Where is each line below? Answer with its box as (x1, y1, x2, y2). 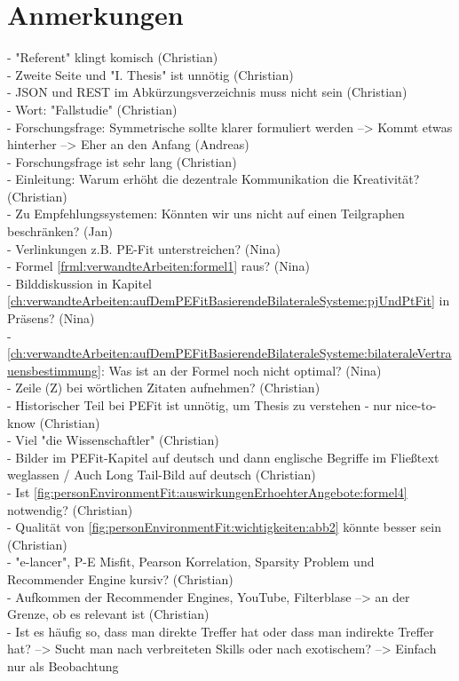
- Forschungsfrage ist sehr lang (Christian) (7, 152, 237, 170)
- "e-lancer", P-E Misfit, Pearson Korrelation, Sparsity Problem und (7, 552, 375, 571)
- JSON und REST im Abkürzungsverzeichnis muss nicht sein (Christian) (7, 83, 408, 101)
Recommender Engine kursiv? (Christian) (7, 569, 233, 588)
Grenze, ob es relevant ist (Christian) (7, 605, 210, 623)
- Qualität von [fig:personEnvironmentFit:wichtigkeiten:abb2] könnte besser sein (7, 518, 441, 536)
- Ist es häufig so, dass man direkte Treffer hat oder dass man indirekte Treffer (7, 622, 434, 640)
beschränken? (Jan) (7, 222, 113, 241)
